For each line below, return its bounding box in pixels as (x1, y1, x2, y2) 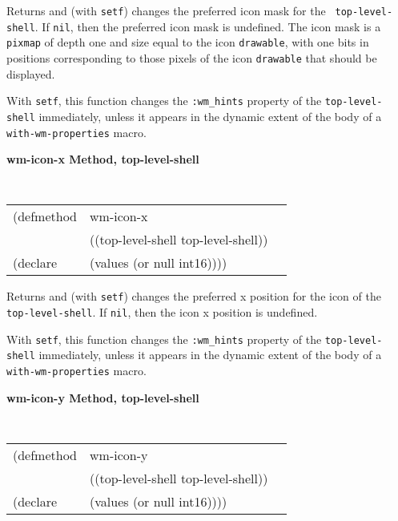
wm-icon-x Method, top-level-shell (6, 151, 199, 168)
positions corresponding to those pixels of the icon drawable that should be (6, 49, 377, 66)
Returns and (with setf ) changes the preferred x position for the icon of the (6, 288, 381, 305)
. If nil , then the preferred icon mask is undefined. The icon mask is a (34, 18, 381, 34)
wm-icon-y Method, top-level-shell (6, 389, 199, 406)
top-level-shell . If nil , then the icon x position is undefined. (6, 304, 318, 321)
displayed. (6, 65, 55, 82)
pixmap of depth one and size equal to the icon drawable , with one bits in (6, 34, 369, 50)
